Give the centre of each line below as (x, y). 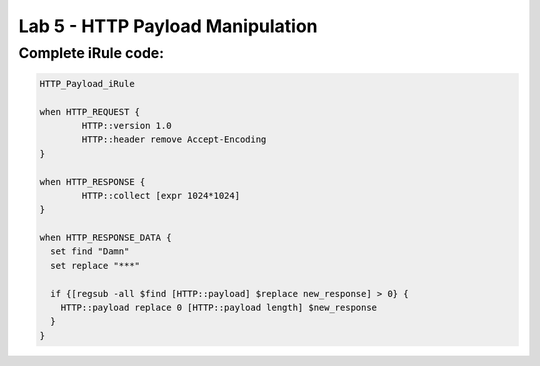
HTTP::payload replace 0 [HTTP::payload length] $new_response (219, 308)
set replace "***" (95, 265)
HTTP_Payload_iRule (87, 83)
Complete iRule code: (91, 53)
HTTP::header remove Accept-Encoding (174, 139)
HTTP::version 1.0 (126, 125)
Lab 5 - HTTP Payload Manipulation (168, 26)
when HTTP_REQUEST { (89, 111)
